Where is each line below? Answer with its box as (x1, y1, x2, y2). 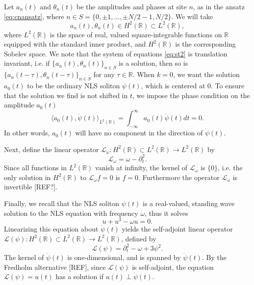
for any (93, 69, 115, 79)
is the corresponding (175, 39, 236, 49)
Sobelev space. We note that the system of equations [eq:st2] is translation (4, 48, 228, 58)
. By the (202, 252, 227, 262)
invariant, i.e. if (4, 58, 50, 68)
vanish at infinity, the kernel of (95, 162, 188, 173)
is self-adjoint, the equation (132, 261, 214, 272)
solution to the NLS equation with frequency (4, 207, 138, 218)
